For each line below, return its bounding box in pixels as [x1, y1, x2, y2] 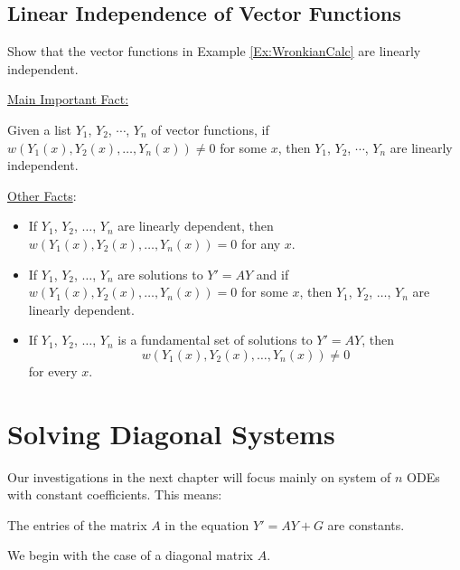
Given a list [7, 119, 71, 138]
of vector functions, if [151, 119, 269, 138]
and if [256, 264, 289, 283]
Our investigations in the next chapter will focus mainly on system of [7, 467, 391, 486]
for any [240, 233, 281, 252]
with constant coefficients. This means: [7, 485, 222, 504]
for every [28, 361, 78, 380]
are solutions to [117, 264, 203, 283]
